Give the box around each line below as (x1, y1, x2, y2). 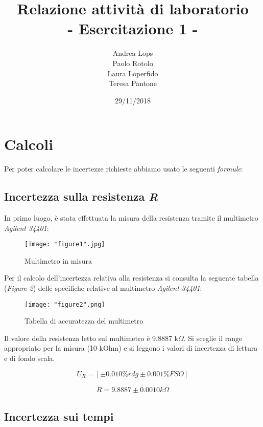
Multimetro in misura (25, 255, 92, 266)
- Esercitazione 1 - (67, 18, 198, 39)
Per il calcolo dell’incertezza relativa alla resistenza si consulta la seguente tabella (4, 272, 259, 283)
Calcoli (4, 134, 54, 155)
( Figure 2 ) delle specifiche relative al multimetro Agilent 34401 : (4, 283, 202, 293)
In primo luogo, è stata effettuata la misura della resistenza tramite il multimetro (4, 212, 258, 223)
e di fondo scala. (4, 353, 55, 364)
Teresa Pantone (108, 78, 157, 89)
